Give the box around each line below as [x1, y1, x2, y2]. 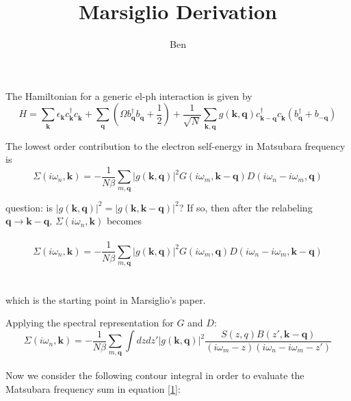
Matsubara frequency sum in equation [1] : [5, 381, 181, 396]
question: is [5, 200, 53, 214]
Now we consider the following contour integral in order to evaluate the [5, 368, 304, 383]
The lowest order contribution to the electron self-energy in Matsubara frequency [5, 138, 346, 153]
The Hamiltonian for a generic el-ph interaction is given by [5, 88, 252, 103]
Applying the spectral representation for [5, 315, 174, 330]
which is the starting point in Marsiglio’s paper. [5, 292, 206, 307]
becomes [106, 214, 142, 228]
